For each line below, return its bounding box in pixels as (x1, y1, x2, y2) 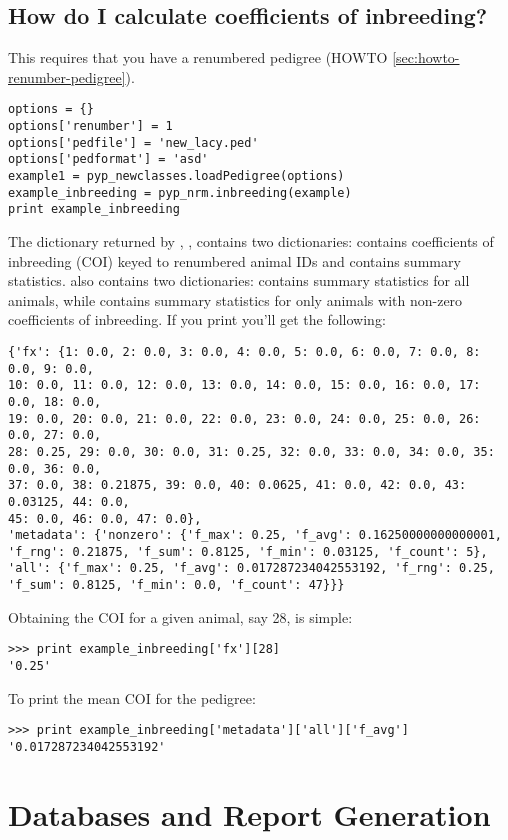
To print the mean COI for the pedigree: (8, 687, 256, 708)
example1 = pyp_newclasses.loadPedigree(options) (8, 169, 345, 184)
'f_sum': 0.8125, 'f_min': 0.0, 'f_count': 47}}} (8, 578, 345, 593)
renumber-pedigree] (8, 66, 126, 87)
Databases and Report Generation (8, 793, 491, 834)
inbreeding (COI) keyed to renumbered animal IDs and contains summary (8, 250, 461, 271)
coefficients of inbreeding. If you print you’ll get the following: (8, 309, 386, 330)
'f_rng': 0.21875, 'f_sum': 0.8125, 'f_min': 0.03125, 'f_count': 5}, (8, 544, 488, 559)
